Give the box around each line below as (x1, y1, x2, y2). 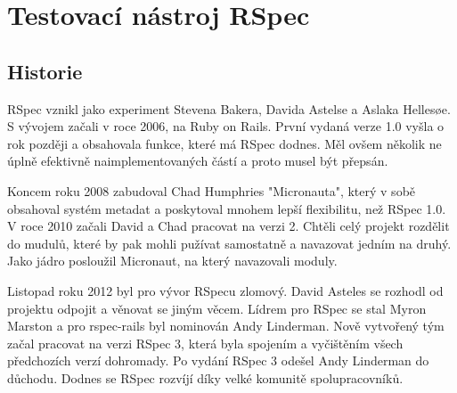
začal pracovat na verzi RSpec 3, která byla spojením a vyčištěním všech (7, 333, 404, 352)
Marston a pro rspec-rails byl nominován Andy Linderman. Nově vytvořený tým (7, 316, 445, 335)
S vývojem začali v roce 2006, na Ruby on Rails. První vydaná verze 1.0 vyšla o (7, 117, 445, 135)
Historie (7, 57, 83, 85)
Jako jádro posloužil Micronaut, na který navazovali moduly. (7, 251, 338, 270)
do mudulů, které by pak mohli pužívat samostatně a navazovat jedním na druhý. (7, 233, 452, 252)
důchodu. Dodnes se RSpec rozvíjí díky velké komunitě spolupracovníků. (7, 368, 404, 387)
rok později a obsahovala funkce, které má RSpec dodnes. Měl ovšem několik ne (7, 134, 442, 152)
